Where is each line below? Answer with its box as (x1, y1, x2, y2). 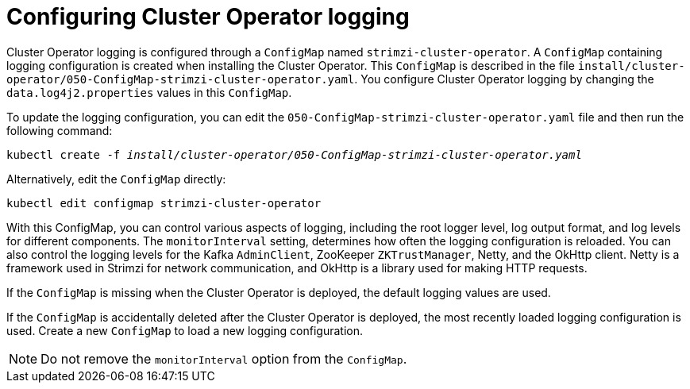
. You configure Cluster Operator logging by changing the (354, 71, 654, 86)
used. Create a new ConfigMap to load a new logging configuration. (6, 323, 364, 337)
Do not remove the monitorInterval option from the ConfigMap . (40, 350, 407, 367)
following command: (6, 123, 113, 137)
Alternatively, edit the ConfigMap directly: (6, 171, 226, 186)
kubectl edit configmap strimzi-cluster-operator (6, 196, 322, 210)
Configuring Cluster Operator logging (6, 3, 410, 30)
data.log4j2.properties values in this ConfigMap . (6, 85, 292, 99)
